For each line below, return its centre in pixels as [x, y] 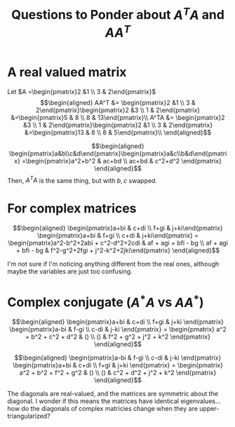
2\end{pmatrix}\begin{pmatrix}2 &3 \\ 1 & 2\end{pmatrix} [118, 110]
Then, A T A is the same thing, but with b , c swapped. [82, 179]
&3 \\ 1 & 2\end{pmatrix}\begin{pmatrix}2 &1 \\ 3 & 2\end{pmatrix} [118, 125]
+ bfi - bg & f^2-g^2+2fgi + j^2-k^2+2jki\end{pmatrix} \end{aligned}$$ [118, 250]
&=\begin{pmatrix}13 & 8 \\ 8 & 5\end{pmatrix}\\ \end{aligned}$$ [118, 132]
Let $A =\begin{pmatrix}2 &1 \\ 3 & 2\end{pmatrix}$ [82, 91]
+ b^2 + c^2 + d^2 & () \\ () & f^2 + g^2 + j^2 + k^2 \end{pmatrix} [118, 337]
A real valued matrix [67, 72]
